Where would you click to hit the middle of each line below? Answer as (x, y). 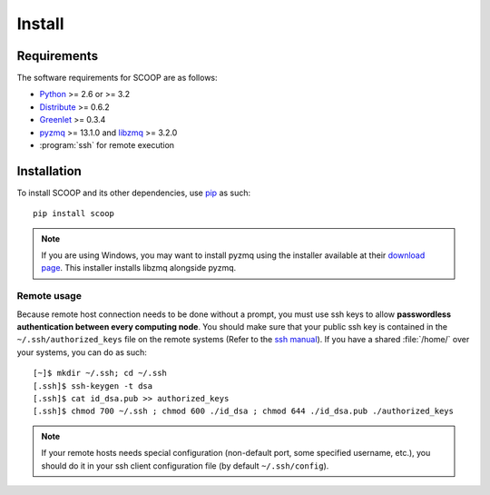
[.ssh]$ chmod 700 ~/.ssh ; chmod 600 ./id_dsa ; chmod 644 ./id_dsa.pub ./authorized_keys (243, 411)
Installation (49, 171)
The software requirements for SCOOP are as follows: (117, 78)
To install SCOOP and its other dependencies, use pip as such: (134, 193)
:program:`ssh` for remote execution (107, 145)
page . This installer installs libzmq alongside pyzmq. (139, 268)
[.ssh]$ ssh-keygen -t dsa (93, 386)
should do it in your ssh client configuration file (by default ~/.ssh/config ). (185, 465)
